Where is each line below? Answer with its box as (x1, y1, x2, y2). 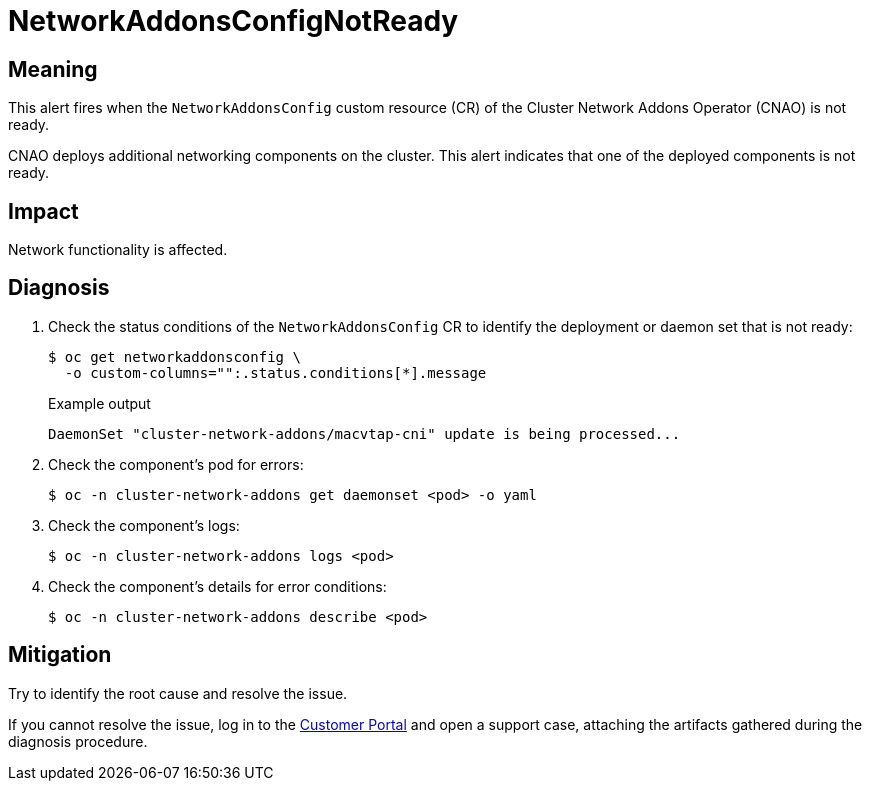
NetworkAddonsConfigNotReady (8, 4, 459, 38)
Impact (8, 198, 79, 224)
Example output (48, 394, 151, 412)
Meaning (8, 56, 98, 82)
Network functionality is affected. (8, 241, 228, 259)
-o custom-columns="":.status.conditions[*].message (64, 364, 487, 381)
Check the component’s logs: (48, 516, 240, 534)
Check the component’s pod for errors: (48, 455, 304, 473)
